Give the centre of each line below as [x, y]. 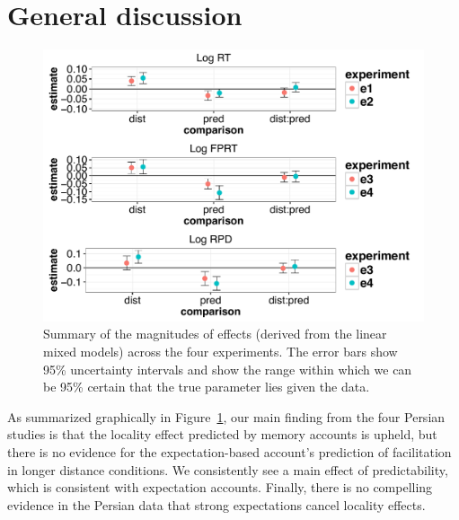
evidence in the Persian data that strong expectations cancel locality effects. [216, 504]
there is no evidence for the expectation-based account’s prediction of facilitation [229, 451]
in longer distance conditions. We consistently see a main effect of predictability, [228, 469]
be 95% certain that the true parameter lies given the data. [207, 387]
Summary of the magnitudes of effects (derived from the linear [215, 334]
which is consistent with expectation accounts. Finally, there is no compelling [220, 487]
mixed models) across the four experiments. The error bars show [221, 351]
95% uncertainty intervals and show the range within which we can [228, 369]
